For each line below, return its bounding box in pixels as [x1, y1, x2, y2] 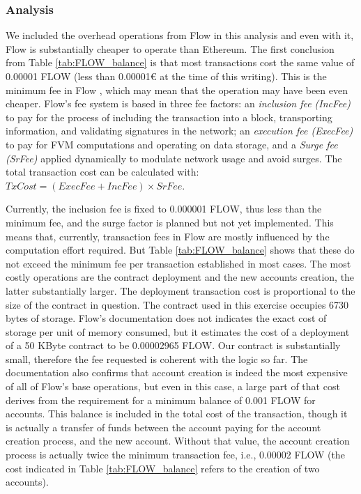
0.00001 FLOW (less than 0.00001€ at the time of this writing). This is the [6, 69, 327, 83]
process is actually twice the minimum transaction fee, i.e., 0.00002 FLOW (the [6, 447, 345, 462]
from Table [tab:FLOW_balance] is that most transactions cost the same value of [6, 55, 355, 70]
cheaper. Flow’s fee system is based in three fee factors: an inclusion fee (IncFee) [6, 96, 351, 111]
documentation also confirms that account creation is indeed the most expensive [6, 365, 348, 380]
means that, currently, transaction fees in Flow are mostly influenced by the [6, 229, 330, 243]
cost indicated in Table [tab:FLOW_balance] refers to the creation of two [6, 461, 320, 475]
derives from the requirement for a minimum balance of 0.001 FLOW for [6, 392, 316, 407]
